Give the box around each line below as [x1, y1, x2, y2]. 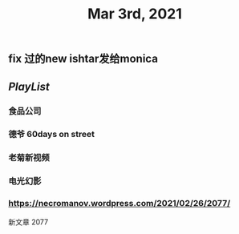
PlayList [8, 79, 50, 93]
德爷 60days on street [8, 129, 95, 140]
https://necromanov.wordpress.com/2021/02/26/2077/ [8, 198, 231, 209]
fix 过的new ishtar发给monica [8, 52, 159, 66]
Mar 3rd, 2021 [87, 5, 183, 23]
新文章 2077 [8, 217, 49, 227]
